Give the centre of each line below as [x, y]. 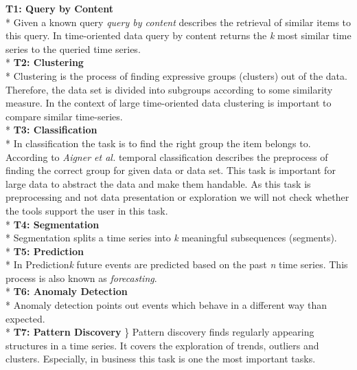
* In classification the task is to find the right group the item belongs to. [158, 143]
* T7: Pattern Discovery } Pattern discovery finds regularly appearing [160, 332]
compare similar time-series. [64, 116]
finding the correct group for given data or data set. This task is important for [171, 170]
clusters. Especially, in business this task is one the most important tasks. [161, 359]
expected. [25, 318]
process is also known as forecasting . [81, 277]
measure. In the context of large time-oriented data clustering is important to [169, 103]
